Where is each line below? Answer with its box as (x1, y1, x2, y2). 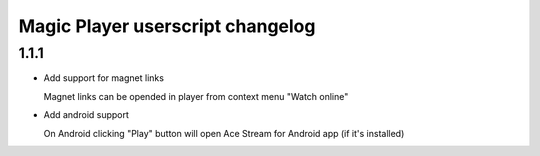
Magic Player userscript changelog (18, 15, 316, 37)
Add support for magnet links (43, 72, 165, 84)
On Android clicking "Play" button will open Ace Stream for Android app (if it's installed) (43, 127, 405, 139)
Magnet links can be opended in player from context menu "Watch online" (43, 90, 349, 102)
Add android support (43, 109, 130, 121)
